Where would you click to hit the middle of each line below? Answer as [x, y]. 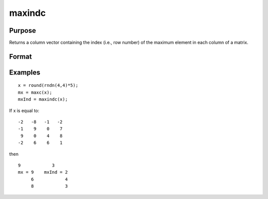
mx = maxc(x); [35, 92]
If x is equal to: [24, 110]
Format [21, 56]
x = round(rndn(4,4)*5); [48, 85]
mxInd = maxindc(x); [43, 99]
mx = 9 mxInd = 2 [43, 172]
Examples [25, 72]
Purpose [23, 31]
